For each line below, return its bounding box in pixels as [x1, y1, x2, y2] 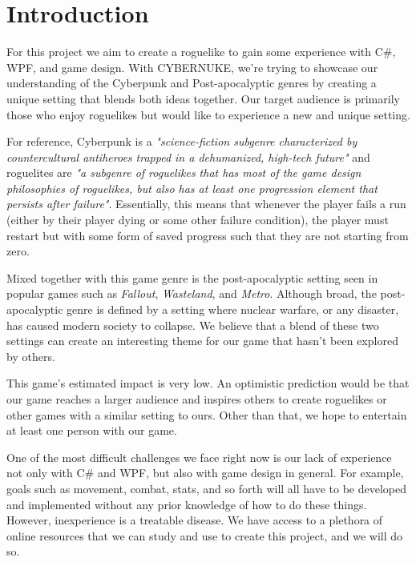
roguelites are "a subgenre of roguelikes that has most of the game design [6, 164, 361, 181]
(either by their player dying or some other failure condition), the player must [6, 211, 389, 228]
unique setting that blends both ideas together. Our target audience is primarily [6, 90, 400, 106]
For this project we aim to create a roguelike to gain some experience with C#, [6, 43, 396, 60]
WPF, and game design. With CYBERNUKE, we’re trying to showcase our [6, 58, 378, 75]
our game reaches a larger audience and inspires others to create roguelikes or [6, 391, 387, 407]
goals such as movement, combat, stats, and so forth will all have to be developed [6, 480, 406, 496]
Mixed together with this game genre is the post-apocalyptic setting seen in [6, 269, 378, 286]
